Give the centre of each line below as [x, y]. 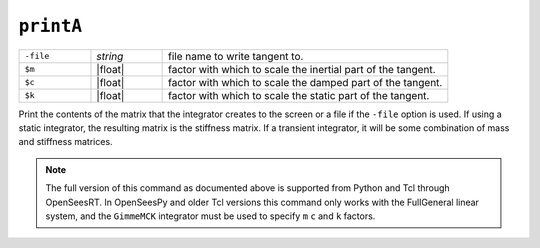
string [110, 56]
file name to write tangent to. [235, 56]
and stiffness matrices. [66, 142]
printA [50, 26]
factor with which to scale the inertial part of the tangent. [301, 69]
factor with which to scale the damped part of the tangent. [305, 82]
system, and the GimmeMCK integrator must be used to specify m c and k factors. [210, 216]
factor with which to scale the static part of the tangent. [298, 95]
